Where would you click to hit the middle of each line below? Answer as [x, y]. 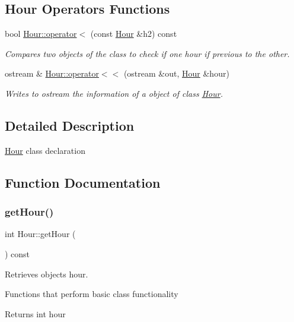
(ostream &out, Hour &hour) [176, 73]
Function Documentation [83, 182]
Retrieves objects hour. [47, 274]
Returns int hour [35, 313]
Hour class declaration [45, 150]
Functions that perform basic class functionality [92, 294]
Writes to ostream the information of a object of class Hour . [114, 93]
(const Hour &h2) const [134, 34]
